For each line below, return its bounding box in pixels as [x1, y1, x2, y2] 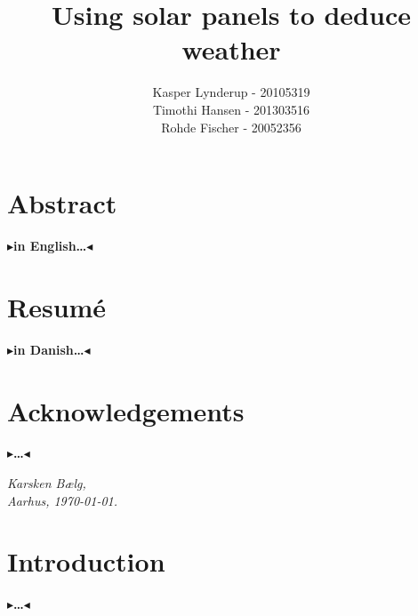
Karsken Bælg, [7, 474, 86, 492]
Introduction [7, 543, 165, 580]
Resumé [7, 288, 107, 324]
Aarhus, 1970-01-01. [7, 491, 118, 509]
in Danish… [13, 340, 84, 358]
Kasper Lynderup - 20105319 [152, 83, 310, 101]
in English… [13, 236, 87, 255]
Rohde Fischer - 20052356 [161, 117, 301, 136]
